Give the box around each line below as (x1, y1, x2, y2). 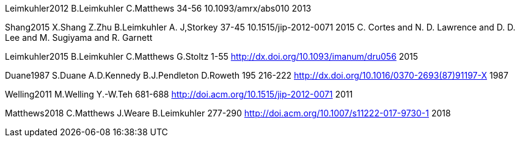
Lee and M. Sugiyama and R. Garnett (5, 32, 153, 43)
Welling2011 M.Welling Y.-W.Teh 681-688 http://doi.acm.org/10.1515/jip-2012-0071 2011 (5, 89, 353, 99)
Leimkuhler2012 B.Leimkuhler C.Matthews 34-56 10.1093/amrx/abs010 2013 (5, 3, 312, 13)
